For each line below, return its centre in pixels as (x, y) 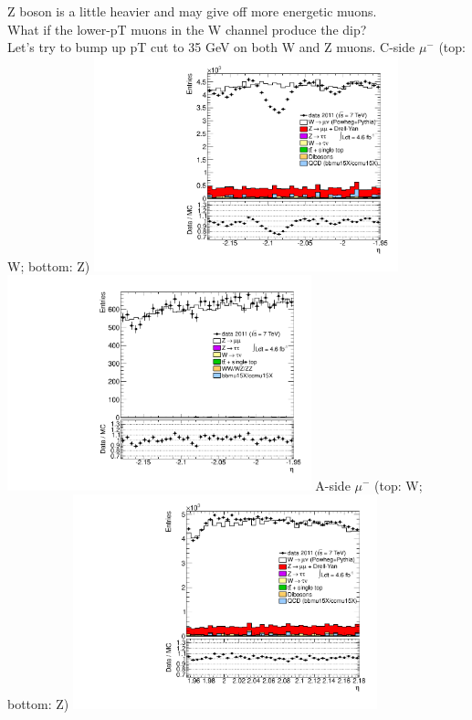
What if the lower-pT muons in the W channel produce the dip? (187, 29)
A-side (333, 485)
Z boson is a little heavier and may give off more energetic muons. (192, 11)
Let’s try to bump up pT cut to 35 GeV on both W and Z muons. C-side (211, 47)
